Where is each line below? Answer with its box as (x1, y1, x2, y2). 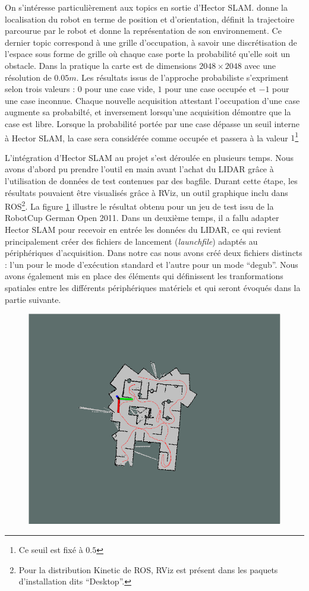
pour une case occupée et (165, 83, 256, 95)
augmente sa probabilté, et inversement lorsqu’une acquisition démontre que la (5, 106, 291, 118)
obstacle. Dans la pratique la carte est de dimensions (5, 59, 197, 71)
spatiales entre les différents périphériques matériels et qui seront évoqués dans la (5, 281, 301, 293)
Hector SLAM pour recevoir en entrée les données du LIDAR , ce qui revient (5, 223, 282, 235)
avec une (244, 59, 276, 71)
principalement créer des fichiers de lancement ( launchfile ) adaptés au (5, 235, 258, 247)
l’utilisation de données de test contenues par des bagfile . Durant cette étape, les (5, 174, 298, 187)
